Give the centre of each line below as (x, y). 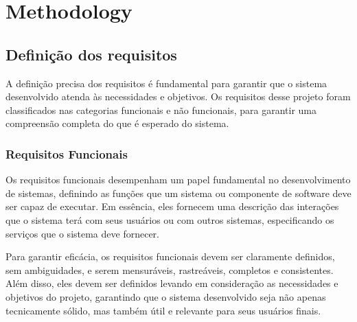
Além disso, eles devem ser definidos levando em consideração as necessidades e (172, 283)
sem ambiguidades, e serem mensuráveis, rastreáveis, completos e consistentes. (170, 269)
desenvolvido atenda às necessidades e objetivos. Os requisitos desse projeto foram (178, 96)
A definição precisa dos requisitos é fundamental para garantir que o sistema (166, 83)
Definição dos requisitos (91, 54)
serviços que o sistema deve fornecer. (82, 233)
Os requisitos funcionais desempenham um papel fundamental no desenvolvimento (178, 180)
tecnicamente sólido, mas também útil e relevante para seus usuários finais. (163, 310)
